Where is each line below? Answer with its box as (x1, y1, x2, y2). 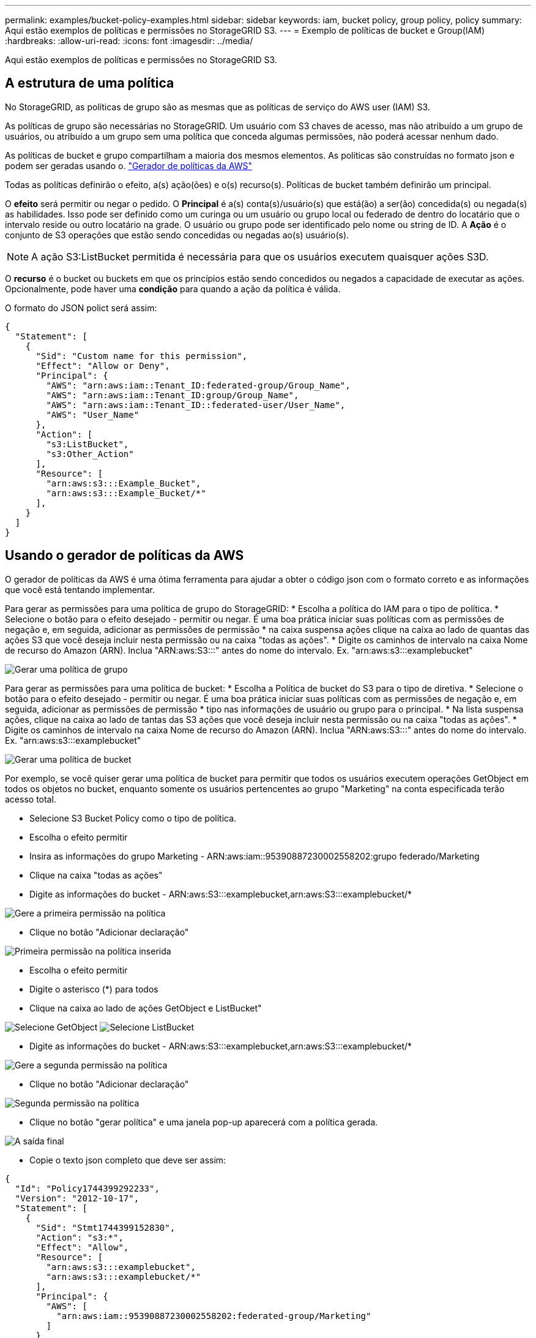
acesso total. (5, 793, 56, 804)
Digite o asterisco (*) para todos (29, 983, 158, 994)
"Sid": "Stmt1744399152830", (35, 1222, 176, 1233)
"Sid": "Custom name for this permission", (35, 350, 248, 361)
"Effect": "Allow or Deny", (35, 360, 170, 371)
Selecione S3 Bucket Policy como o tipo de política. (29, 812, 237, 823)
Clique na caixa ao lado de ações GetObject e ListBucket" (29, 1002, 262, 1013)
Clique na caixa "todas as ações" (29, 869, 163, 880)
